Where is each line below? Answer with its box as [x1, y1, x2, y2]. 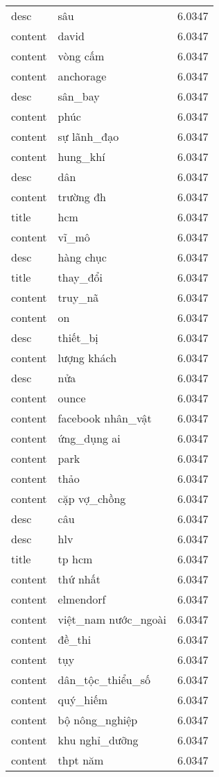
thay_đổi [58, 269, 103, 285]
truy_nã [58, 289, 99, 305]
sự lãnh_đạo [58, 128, 119, 144]
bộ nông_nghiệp [58, 712, 138, 728]
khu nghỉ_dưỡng [58, 732, 139, 748]
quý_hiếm [58, 692, 108, 708]
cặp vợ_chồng [58, 490, 126, 506]
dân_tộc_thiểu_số [58, 672, 151, 688]
